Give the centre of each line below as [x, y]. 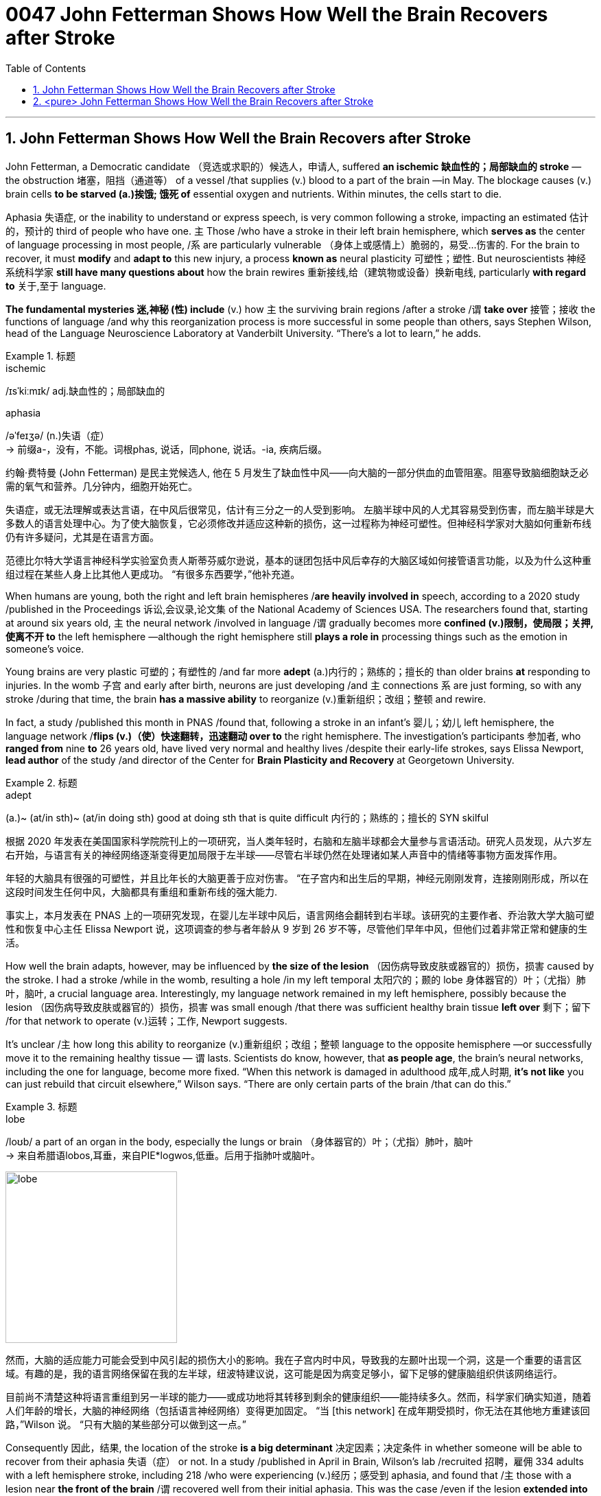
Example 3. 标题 [42, 1106]
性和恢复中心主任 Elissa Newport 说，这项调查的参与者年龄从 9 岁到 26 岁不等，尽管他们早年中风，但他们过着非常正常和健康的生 [297, 928]
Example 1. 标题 [40, 355]
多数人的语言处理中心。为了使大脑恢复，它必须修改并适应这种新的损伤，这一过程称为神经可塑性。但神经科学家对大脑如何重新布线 [298, 523]
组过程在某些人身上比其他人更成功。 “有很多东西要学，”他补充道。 [153, 574]
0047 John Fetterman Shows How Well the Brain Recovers [277, 14]
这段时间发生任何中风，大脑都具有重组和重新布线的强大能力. [142, 891]
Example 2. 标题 [42, 782]
